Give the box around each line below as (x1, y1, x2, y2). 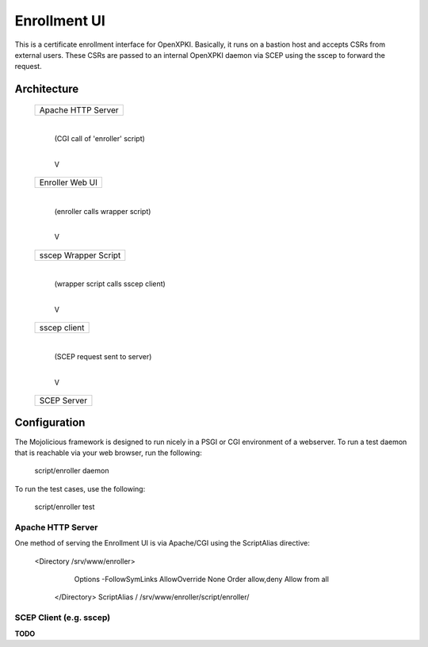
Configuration (14, 416, 86, 430)
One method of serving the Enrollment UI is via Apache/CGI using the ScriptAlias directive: (14, 538, 311, 548)
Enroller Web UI (39, 177, 98, 188)
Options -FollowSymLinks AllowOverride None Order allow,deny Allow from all (74, 574, 329, 584)
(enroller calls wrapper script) (54, 206, 151, 216)
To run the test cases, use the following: (14, 484, 146, 493)
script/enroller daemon (34, 466, 109, 476)
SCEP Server (39, 395, 87, 406)
